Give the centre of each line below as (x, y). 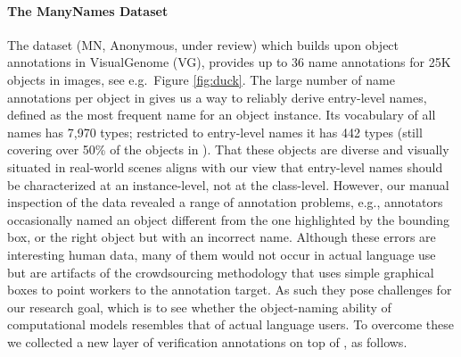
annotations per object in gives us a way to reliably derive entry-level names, (217, 97)
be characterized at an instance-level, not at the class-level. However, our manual (228, 184)
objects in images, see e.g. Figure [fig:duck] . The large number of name (201, 79)
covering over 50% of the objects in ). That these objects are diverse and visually (228, 149)
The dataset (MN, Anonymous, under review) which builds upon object (203, 44)
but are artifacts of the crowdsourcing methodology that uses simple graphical (221, 272)
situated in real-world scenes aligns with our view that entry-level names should (225, 166)
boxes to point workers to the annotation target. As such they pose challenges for (230, 290)
